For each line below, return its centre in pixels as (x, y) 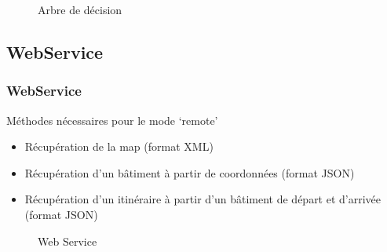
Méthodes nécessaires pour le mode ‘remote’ (112, 120)
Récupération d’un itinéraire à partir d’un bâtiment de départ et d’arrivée (203, 199)
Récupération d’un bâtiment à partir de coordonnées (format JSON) (190, 172)
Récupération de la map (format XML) (119, 146)
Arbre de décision (80, 9)
